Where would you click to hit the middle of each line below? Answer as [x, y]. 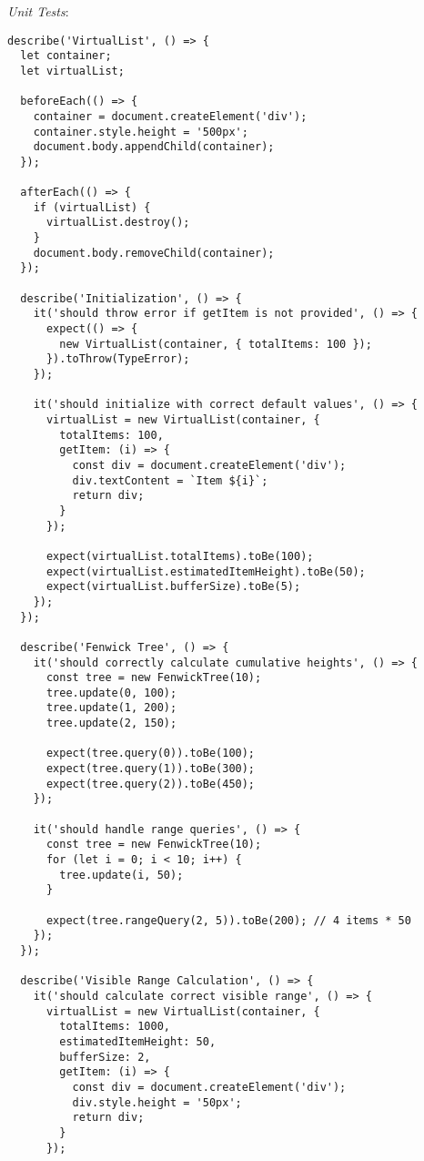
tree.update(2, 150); [111, 723]
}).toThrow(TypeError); [118, 359]
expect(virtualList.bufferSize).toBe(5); [173, 587]
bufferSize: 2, [105, 1057]
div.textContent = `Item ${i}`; [170, 480]
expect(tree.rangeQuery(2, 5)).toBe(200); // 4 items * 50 [228, 920]
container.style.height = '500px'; [141, 132]
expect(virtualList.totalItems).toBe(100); [180, 556]
